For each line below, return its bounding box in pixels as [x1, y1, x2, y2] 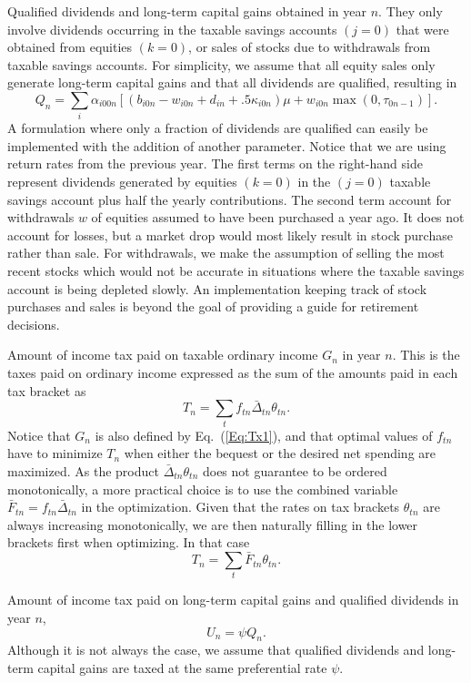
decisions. [7, 314, 60, 333]
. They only [378, 2, 443, 20]
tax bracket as [7, 381, 86, 400]
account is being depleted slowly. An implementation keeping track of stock [7, 279, 427, 298]
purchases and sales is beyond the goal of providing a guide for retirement [7, 297, 419, 316]
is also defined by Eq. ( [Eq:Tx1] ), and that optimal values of [95, 425, 433, 444]
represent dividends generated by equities [7, 172, 237, 191]
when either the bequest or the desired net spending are [124, 443, 436, 463]
